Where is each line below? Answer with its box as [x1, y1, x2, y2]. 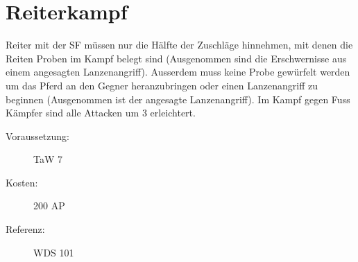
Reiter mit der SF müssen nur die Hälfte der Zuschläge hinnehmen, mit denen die [6, 37, 353, 52]
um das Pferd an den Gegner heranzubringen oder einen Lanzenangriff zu [6, 78, 318, 92]
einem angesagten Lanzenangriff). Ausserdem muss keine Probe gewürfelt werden [6, 64, 350, 79]
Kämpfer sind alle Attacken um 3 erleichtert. [6, 105, 196, 120]
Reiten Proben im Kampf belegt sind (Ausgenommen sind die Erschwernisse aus [6, 51, 347, 65]
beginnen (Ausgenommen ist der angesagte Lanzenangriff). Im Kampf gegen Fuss [6, 91, 350, 106]
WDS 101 [33, 245, 74, 259]
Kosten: [6, 175, 38, 189]
